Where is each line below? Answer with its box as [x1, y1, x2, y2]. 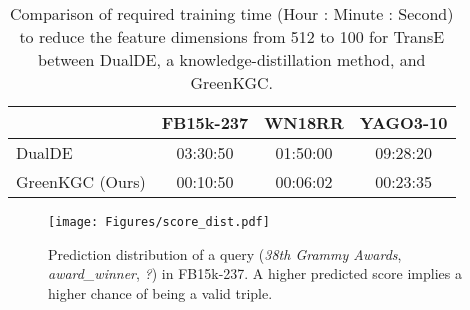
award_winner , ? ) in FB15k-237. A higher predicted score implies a [48, 263, 462, 284]
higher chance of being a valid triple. [48, 282, 273, 303]
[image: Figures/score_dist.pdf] [48, 215, 270, 229]
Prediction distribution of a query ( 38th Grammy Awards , [48, 243, 402, 264]
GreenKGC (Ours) [16, 170, 146, 193]
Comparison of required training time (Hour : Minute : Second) [10, 2, 454, 25]
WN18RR [264, 111, 344, 134]
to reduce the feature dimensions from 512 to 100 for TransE [19, 25, 445, 48]
